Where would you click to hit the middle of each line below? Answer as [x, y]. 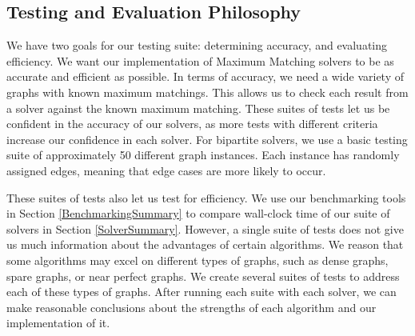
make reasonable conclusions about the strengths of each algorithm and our [192, 307]
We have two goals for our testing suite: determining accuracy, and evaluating [197, 45]
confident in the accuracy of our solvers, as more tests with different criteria [192, 124]
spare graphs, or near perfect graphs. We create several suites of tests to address [203, 276]
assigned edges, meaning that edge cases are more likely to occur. [166, 170]
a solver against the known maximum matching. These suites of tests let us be [198, 108]
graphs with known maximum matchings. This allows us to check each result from [207, 92]
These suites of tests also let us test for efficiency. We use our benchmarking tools [206, 197]
